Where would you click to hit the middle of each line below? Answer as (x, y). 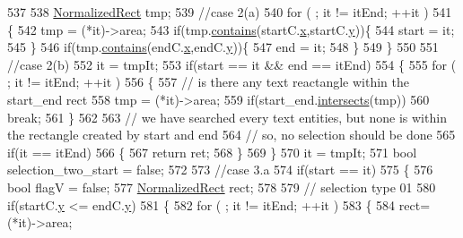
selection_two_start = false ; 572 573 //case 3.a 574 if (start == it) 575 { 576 (220, 170)
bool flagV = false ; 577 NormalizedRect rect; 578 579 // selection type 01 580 (222, 187)
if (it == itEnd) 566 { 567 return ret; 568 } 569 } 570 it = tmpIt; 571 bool (212, 152)
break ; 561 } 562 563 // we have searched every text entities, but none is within (227, 117)
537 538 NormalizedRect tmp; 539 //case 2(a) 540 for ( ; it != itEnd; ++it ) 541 (230, 12)
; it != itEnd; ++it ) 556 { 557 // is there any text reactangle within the (208, 82)
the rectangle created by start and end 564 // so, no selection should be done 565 (231, 135)
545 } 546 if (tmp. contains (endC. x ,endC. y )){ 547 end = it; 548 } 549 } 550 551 (223, 47)
